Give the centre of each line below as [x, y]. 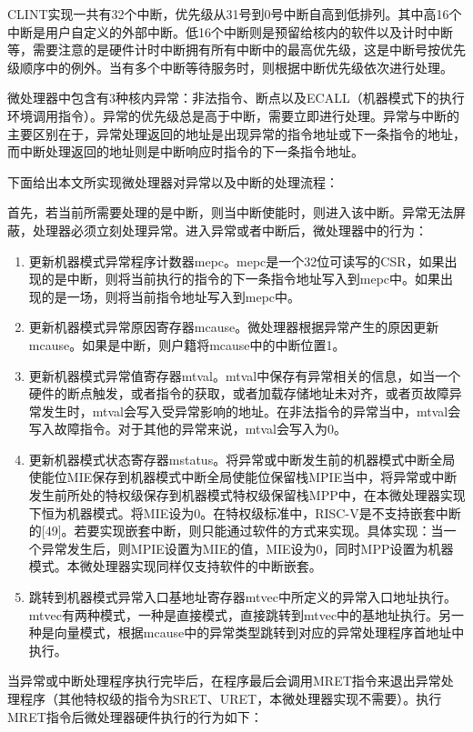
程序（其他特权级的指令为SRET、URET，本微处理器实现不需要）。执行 [231, 698]
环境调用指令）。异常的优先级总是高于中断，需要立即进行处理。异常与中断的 [233, 115]
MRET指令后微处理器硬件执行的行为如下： [135, 716]
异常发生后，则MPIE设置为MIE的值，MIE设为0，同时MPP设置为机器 [247, 548]
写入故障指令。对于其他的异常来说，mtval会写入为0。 [188, 429]
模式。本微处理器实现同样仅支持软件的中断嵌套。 [175, 566]
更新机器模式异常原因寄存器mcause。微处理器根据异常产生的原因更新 [234, 327]
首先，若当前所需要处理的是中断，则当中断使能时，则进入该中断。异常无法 [230, 212]
